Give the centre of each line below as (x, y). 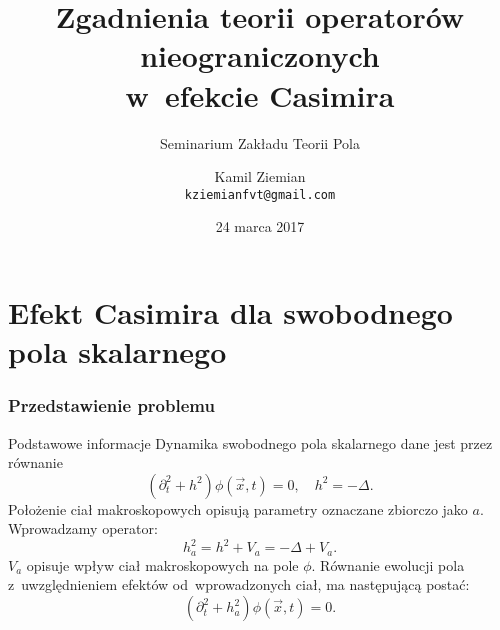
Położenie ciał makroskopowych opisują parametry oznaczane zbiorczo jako (238, 508)
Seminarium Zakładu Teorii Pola (260, 142)
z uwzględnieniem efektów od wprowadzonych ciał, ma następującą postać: (239, 584)
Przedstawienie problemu (111, 405)
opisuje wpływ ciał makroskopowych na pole (162, 564)
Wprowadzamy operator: (83, 528)
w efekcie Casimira (260, 94)
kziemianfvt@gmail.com (260, 194)
